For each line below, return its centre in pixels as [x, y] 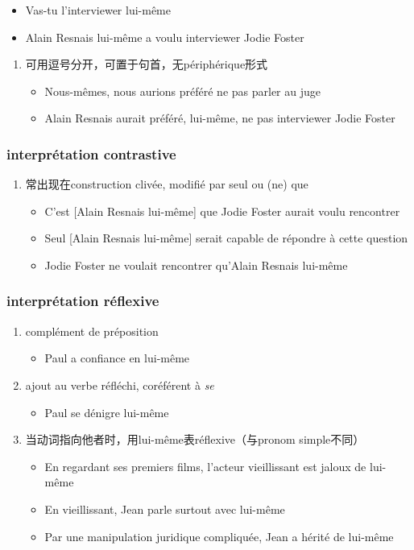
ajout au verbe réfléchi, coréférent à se [120, 385]
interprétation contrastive [91, 153]
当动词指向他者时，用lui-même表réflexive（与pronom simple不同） [195, 439]
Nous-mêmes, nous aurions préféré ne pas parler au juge [182, 91]
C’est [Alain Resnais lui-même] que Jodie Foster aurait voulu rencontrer [222, 211]
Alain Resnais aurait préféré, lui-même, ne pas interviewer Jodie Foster [220, 118]
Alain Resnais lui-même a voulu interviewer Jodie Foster [165, 37]
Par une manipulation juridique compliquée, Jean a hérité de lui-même [219, 536]
